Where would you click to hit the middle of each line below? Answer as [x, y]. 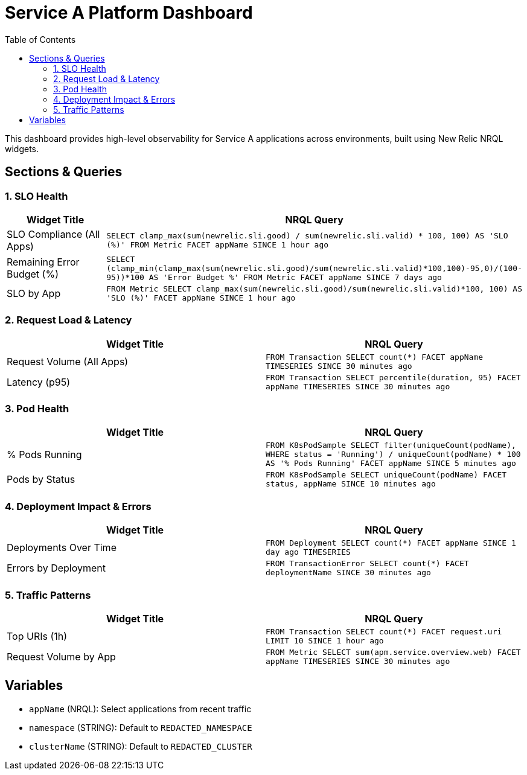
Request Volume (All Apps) [68, 361]
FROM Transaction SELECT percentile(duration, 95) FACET [393, 377]
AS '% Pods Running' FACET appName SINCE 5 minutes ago [391, 464]
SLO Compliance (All [53, 234]
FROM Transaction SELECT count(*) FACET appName [375, 357]
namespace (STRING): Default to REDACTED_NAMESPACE [141, 727]
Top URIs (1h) [37, 636]
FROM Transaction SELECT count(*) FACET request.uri [384, 631]
